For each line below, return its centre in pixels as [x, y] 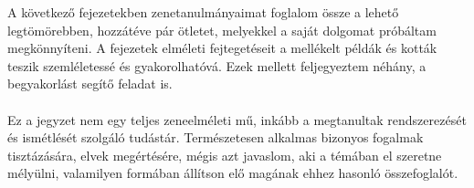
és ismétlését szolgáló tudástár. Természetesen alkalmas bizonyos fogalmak [216, 137]
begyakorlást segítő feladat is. [90, 84]
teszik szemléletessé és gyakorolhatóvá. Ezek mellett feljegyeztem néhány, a [217, 65]
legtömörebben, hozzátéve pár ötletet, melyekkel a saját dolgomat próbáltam [222, 30]
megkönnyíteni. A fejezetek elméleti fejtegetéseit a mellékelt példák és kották [222, 48]
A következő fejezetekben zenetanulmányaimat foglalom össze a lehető [203, 12]
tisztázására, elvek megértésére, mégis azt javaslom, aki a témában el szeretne [225, 155]
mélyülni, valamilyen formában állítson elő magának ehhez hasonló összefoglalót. [233, 173]
